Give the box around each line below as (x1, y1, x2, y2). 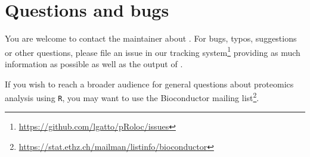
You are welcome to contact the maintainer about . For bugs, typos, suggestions (5, 32, 297, 45)
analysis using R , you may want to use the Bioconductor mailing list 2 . (5, 90, 259, 103)
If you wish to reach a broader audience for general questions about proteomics (5, 77, 294, 90)
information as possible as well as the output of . (5, 57, 183, 70)
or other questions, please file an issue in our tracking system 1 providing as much (5, 44, 300, 58)
